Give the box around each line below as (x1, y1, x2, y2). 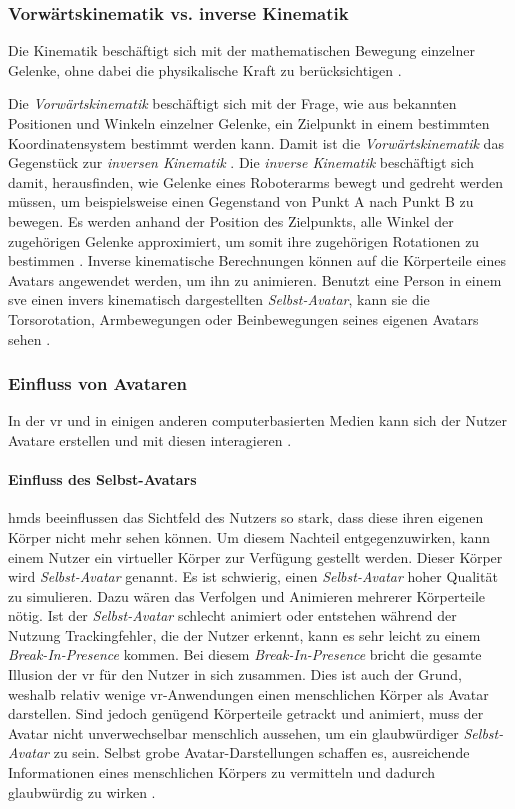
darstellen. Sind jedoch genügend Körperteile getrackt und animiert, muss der (8, 703, 484, 724)
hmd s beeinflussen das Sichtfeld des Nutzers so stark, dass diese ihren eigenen (8, 507, 484, 528)
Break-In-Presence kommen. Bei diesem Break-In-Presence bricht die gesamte (8, 644, 482, 665)
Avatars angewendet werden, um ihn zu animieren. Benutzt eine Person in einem (8, 269, 502, 290)
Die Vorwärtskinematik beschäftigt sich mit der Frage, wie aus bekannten (8, 93, 457, 114)
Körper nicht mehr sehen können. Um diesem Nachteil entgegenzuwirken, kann (8, 526, 491, 547)
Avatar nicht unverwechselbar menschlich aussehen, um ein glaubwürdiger (8, 722, 459, 743)
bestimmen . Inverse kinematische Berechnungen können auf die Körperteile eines (8, 250, 507, 271)
